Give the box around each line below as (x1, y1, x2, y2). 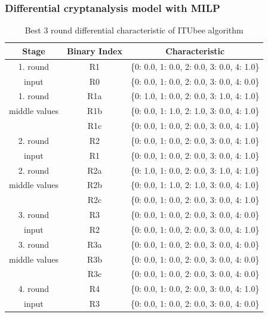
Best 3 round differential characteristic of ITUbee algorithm (24, 24, 244, 36)
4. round (18, 282, 50, 295)
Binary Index (66, 44, 122, 57)
